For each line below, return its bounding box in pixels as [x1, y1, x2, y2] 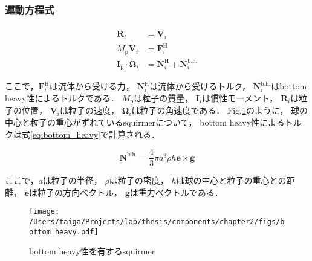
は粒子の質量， [134, 91, 193, 104]
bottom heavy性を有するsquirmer [29, 245, 155, 257]
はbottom [271, 80, 307, 92]
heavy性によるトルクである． [5, 91, 119, 104]
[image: [29, 207, 60, 216]
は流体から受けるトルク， [149, 80, 250, 92]
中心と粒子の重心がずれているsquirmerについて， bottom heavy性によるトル [5, 115, 302, 128]
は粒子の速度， [60, 104, 120, 117]
